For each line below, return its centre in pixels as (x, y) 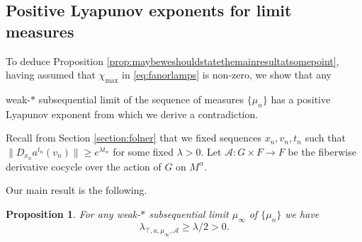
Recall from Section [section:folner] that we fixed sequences (134, 138)
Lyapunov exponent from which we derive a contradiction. (132, 114)
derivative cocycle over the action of (84, 166)
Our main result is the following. (77, 190)
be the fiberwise (322, 151)
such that (325, 138)
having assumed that (51, 75)
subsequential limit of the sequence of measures (141, 99)
